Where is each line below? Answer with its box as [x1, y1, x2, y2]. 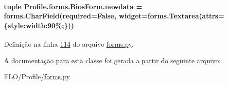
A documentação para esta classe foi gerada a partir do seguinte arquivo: [4, 55, 221, 65]
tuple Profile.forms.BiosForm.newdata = [4, 1, 142, 11]
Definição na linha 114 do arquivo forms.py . [4, 38, 134, 49]
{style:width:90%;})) [4, 20, 74, 30]
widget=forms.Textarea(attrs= [119, 11, 225, 21]
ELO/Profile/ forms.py [4, 71, 70, 82]
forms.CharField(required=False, [4, 11, 117, 21]
